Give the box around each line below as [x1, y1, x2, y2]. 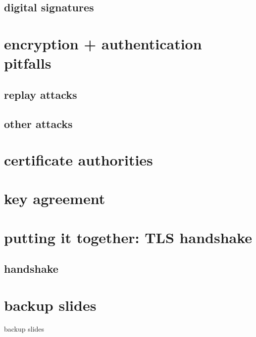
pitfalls [4, 53, 51, 73]
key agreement [4, 188, 105, 209]
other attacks [4, 116, 73, 131]
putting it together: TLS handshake [4, 227, 253, 247]
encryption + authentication [4, 33, 202, 53]
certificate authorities [4, 150, 153, 170]
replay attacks [4, 86, 77, 102]
